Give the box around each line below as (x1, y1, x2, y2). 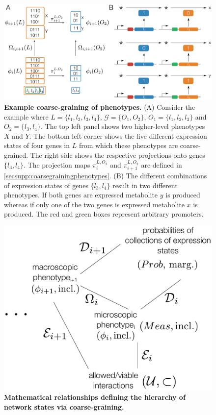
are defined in (141, 159, 182, 170)
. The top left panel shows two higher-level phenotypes (41, 121, 205, 131)
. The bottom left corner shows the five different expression (29, 130, 207, 141)
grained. (4, 150, 28, 160)
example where (4, 111, 49, 122)
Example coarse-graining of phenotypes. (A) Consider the (4, 102, 195, 112)
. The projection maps (23, 159, 90, 170)
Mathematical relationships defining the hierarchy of (4, 391, 186, 402)
